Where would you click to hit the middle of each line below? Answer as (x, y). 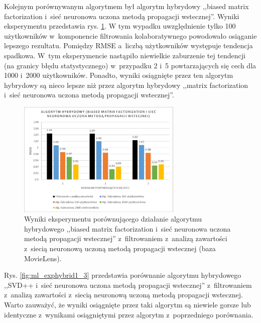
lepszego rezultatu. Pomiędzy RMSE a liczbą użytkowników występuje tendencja (128, 45)
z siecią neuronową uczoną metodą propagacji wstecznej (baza (120, 248)
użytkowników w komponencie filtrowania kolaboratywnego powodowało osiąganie (130, 35)
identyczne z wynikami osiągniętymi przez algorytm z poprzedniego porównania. (129, 314)
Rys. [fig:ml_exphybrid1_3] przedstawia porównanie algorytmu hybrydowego (123, 275)
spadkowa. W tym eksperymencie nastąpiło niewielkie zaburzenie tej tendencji (125, 55)
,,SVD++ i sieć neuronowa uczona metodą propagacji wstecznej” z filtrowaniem (128, 285)
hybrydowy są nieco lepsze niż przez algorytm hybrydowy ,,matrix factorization (126, 85)
